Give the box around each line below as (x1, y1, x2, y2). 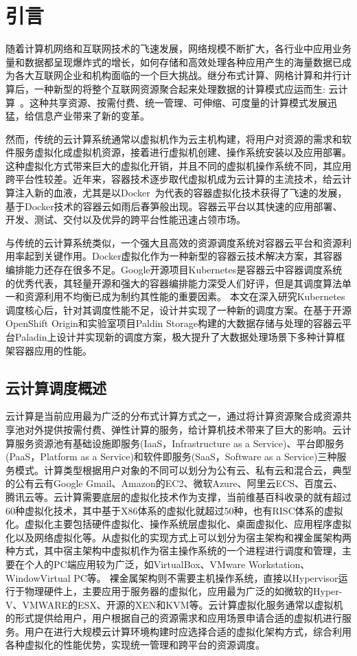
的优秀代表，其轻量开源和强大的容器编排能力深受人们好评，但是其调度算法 (5, 275, 342, 290)
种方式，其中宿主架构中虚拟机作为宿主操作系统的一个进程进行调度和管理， (5, 543, 342, 558)
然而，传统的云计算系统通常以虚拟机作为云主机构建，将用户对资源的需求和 (5, 131, 342, 146)
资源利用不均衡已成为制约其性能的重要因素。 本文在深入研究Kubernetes (24, 289, 345, 304)
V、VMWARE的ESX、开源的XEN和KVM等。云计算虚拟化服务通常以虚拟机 (5, 597, 343, 611)
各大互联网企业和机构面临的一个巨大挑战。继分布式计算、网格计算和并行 (14, 68, 342, 82)
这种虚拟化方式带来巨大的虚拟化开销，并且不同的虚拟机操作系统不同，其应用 (5, 158, 352, 172)
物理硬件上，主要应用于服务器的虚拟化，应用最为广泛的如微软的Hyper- (24, 584, 343, 598)
